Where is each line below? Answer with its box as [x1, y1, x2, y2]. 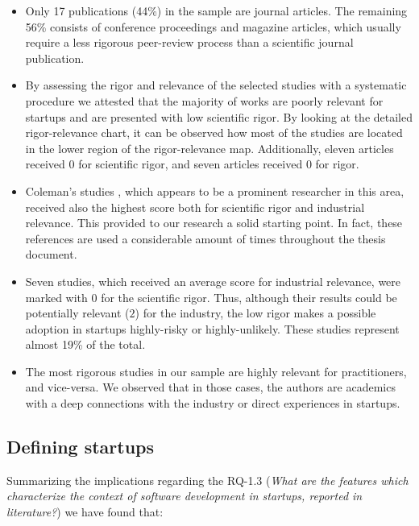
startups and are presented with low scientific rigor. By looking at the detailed [25, 108, 413, 125]
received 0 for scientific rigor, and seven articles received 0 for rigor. [25, 155, 359, 172]
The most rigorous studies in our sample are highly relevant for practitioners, [25, 362, 407, 379]
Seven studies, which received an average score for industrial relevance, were [25, 272, 401, 289]
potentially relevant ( [25, 304, 130, 321]
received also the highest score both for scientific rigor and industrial [25, 198, 365, 215]
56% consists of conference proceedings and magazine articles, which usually [25, 18, 401, 35]
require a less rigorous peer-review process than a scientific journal [25, 34, 354, 51]
